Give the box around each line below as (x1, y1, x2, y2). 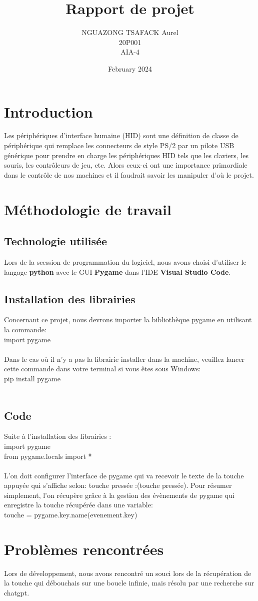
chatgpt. (4, 587, 29, 597)
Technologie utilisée (4, 233, 107, 249)
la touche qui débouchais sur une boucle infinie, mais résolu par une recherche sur (4, 577, 254, 588)
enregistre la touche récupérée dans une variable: (4, 499, 153, 510)
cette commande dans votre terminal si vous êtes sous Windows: (4, 363, 201, 374)
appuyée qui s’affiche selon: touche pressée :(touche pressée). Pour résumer (4, 480, 232, 490)
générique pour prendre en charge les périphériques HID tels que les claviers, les (4, 150, 248, 160)
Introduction (4, 101, 93, 122)
